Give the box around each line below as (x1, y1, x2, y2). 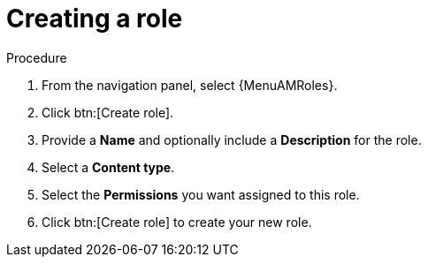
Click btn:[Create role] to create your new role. (42, 214, 312, 230)
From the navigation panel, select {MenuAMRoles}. (42, 77, 338, 93)
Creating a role (6, 4, 183, 34)
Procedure (6, 49, 67, 65)
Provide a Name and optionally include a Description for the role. (42, 132, 422, 147)
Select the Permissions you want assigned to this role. (42, 186, 360, 202)
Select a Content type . (42, 159, 175, 175)
